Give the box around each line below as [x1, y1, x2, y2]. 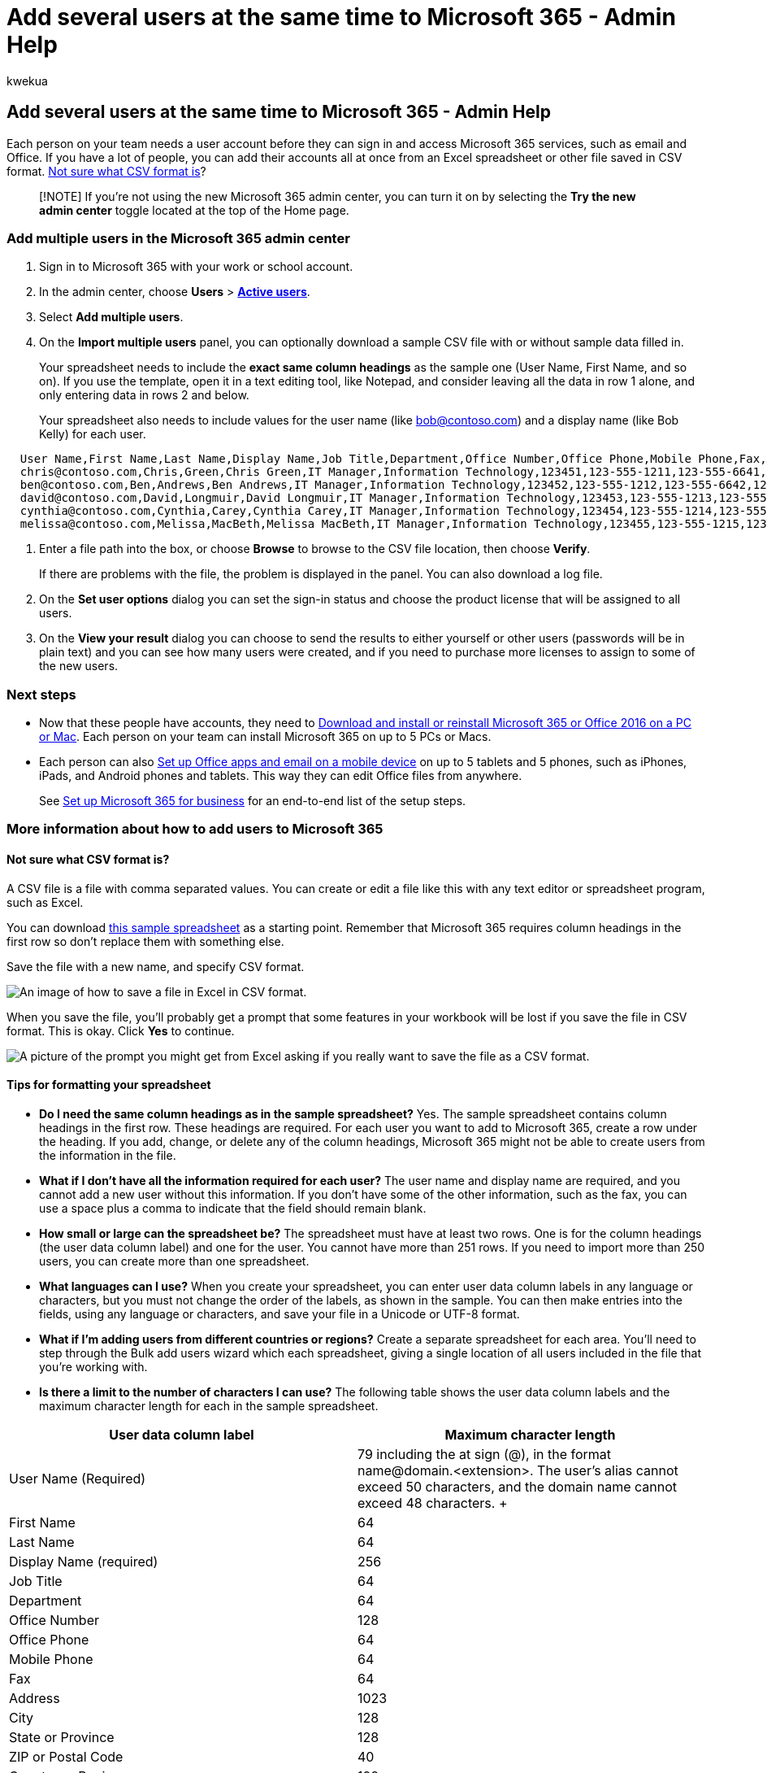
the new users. [39, 659, 119, 673]
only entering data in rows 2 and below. [39, 388, 249, 403]
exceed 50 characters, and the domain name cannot [357, 1478, 678, 1495]
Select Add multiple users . [39, 310, 184, 325]
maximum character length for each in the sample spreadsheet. [39, 1398, 379, 1413]
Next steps [6, 686, 76, 703]
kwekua [6, 73, 48, 88]
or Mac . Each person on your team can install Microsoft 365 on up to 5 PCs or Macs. [39, 730, 492, 744]
